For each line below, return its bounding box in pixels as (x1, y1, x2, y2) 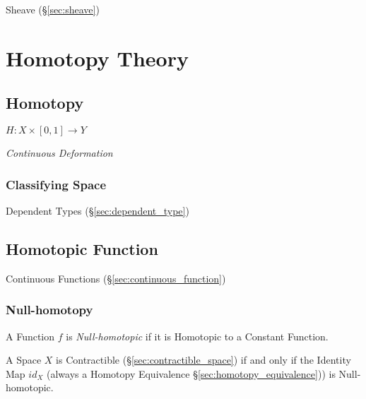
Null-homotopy (6, 301, 93, 318)
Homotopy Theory (6, 43, 189, 72)
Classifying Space (6, 175, 107, 193)
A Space (6, 352, 42, 367)
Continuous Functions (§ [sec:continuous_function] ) (6, 270, 226, 285)
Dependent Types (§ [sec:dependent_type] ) (6, 203, 189, 218)
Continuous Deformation (6, 145, 113, 160)
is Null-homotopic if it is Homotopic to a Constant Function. (66, 328, 329, 343)
